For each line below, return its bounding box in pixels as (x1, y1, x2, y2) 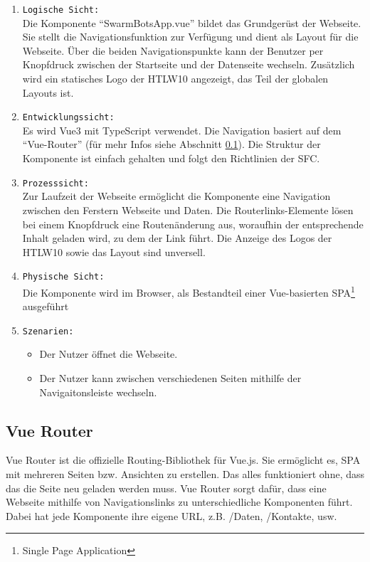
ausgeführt (22, 299, 69, 314)
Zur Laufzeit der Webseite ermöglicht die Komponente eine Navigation (22, 189, 331, 203)
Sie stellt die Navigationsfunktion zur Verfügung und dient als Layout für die (22, 29, 359, 44)
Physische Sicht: (22, 272, 105, 282)
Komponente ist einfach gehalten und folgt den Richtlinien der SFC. (22, 151, 320, 166)
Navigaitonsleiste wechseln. (39, 384, 157, 399)
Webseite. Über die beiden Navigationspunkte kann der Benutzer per (22, 43, 324, 58)
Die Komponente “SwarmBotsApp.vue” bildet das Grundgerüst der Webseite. (22, 15, 361, 30)
